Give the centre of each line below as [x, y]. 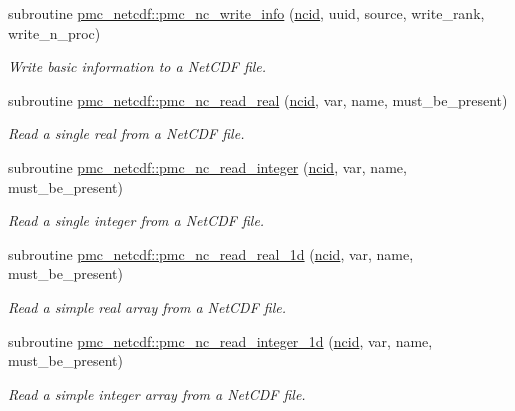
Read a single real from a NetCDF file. [126, 133]
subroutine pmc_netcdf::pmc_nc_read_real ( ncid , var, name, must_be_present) [258, 99]
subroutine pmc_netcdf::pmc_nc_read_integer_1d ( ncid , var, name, [220, 340]
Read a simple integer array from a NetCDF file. [157, 393]
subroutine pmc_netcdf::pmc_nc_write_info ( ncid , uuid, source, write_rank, [246, 13]
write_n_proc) [54, 32]
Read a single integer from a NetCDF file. [136, 220]
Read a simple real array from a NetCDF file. [147, 306]
